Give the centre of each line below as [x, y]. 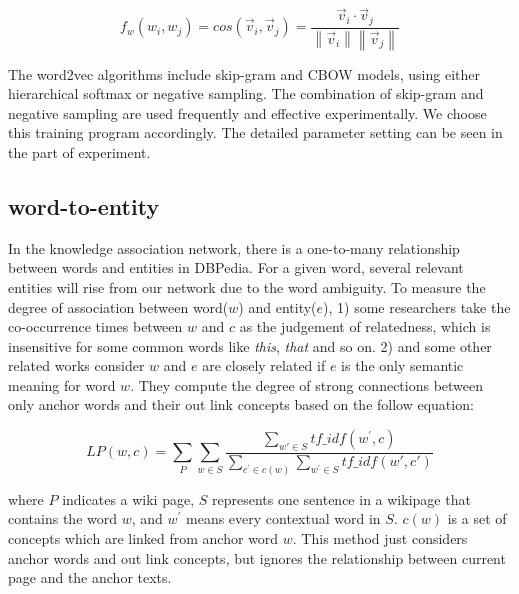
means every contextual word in [283, 518]
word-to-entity [84, 205]
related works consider [76, 365]
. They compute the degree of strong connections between [307, 384]
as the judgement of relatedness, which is [365, 326]
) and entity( [277, 306]
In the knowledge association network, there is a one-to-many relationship [234, 247]
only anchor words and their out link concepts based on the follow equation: [241, 404]
